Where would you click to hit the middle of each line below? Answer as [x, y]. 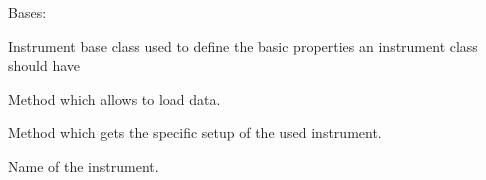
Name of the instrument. [83, 165]
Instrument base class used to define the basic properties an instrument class [243, 45]
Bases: [27, 12]
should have [44, 65]
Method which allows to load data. [114, 98]
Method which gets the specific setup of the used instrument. [195, 132]
